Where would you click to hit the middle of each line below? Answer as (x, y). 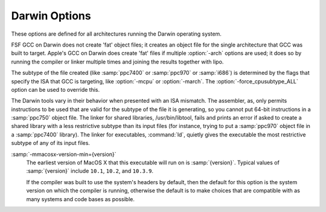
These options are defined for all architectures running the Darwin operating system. (116, 34)
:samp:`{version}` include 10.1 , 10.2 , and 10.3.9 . (90, 171)
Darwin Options (51, 16)
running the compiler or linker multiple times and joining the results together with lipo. (117, 62)
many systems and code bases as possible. (81, 199)
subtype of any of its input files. (51, 143)
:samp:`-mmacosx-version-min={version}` (64, 154)
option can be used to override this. (56, 89)
